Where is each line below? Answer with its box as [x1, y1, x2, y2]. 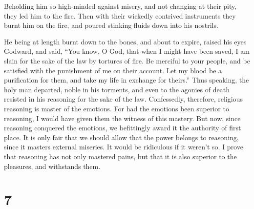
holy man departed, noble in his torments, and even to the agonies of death [4, 84, 230, 94]
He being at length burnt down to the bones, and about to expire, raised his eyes [4, 36, 247, 46]
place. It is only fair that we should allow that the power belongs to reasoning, [4, 132, 239, 142]
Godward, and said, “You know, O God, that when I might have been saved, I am [4, 46, 250, 56]
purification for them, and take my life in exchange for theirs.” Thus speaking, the [4, 75, 249, 85]
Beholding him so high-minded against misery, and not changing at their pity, [4, 1, 237, 11]
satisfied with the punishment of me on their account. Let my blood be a [4, 65, 222, 75]
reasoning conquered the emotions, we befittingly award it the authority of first [4, 123, 241, 133]
